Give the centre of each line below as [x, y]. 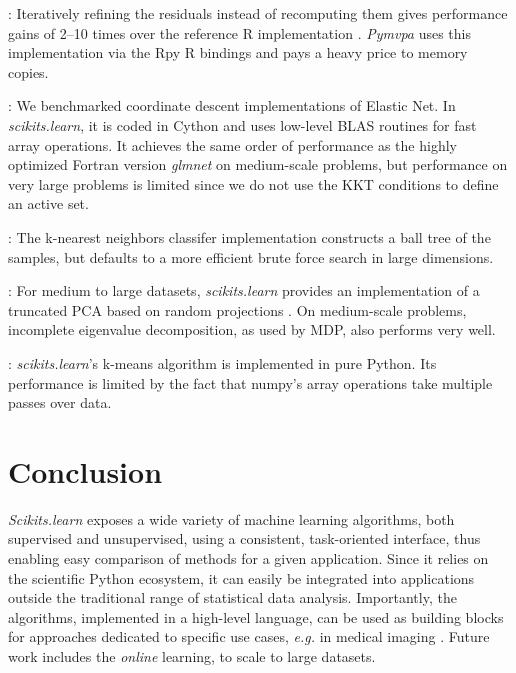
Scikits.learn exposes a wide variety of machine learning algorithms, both [231, 518]
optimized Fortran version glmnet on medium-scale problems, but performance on [258, 164]
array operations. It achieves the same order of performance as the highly [232, 144]
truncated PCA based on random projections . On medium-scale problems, [237, 309]
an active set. [48, 203]
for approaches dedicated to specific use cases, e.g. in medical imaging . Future [249, 636]
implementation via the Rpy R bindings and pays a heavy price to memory [238, 52]
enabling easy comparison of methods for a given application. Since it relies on [248, 558]
